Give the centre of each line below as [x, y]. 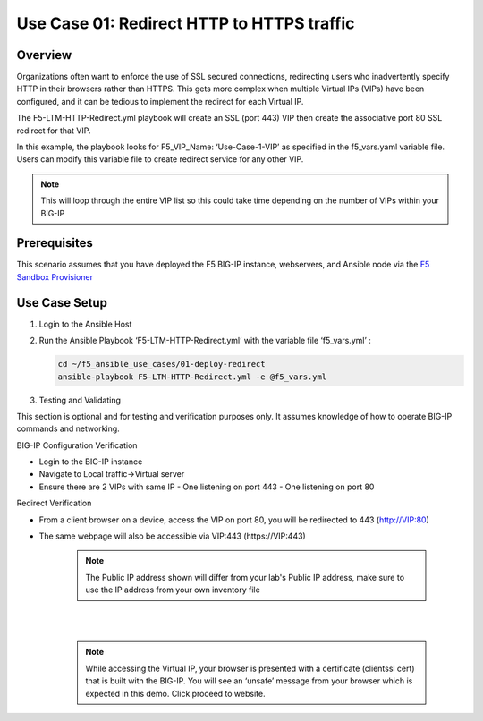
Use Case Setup [62, 303]
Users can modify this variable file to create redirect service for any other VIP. [160, 159]
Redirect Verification [54, 503]
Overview [44, 55]
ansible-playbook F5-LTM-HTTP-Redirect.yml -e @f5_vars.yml [192, 377]
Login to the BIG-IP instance [91, 462]
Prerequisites [55, 243]
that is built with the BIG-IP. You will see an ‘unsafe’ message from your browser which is [249, 681]
